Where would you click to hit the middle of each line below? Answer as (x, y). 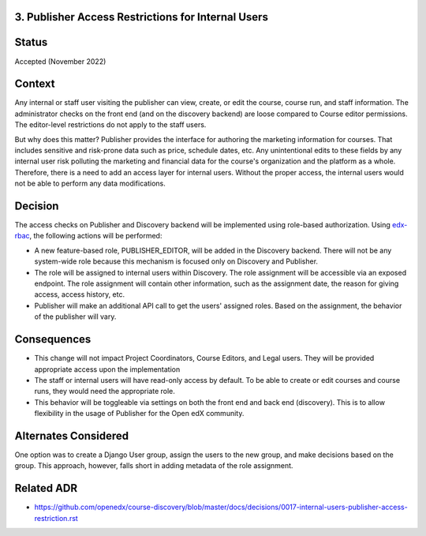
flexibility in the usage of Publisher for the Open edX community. (139, 414)
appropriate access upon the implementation (107, 369)
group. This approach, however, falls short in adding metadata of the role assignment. (154, 466)
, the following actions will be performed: (96, 236)
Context (35, 84)
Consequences (53, 339)
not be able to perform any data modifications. (90, 184)
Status (31, 42)
